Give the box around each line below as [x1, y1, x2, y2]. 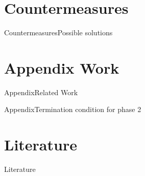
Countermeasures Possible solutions [4, 27, 113, 38]
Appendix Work [4, 57, 119, 78]
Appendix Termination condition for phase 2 [4, 104, 141, 115]
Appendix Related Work [4, 86, 78, 97]
